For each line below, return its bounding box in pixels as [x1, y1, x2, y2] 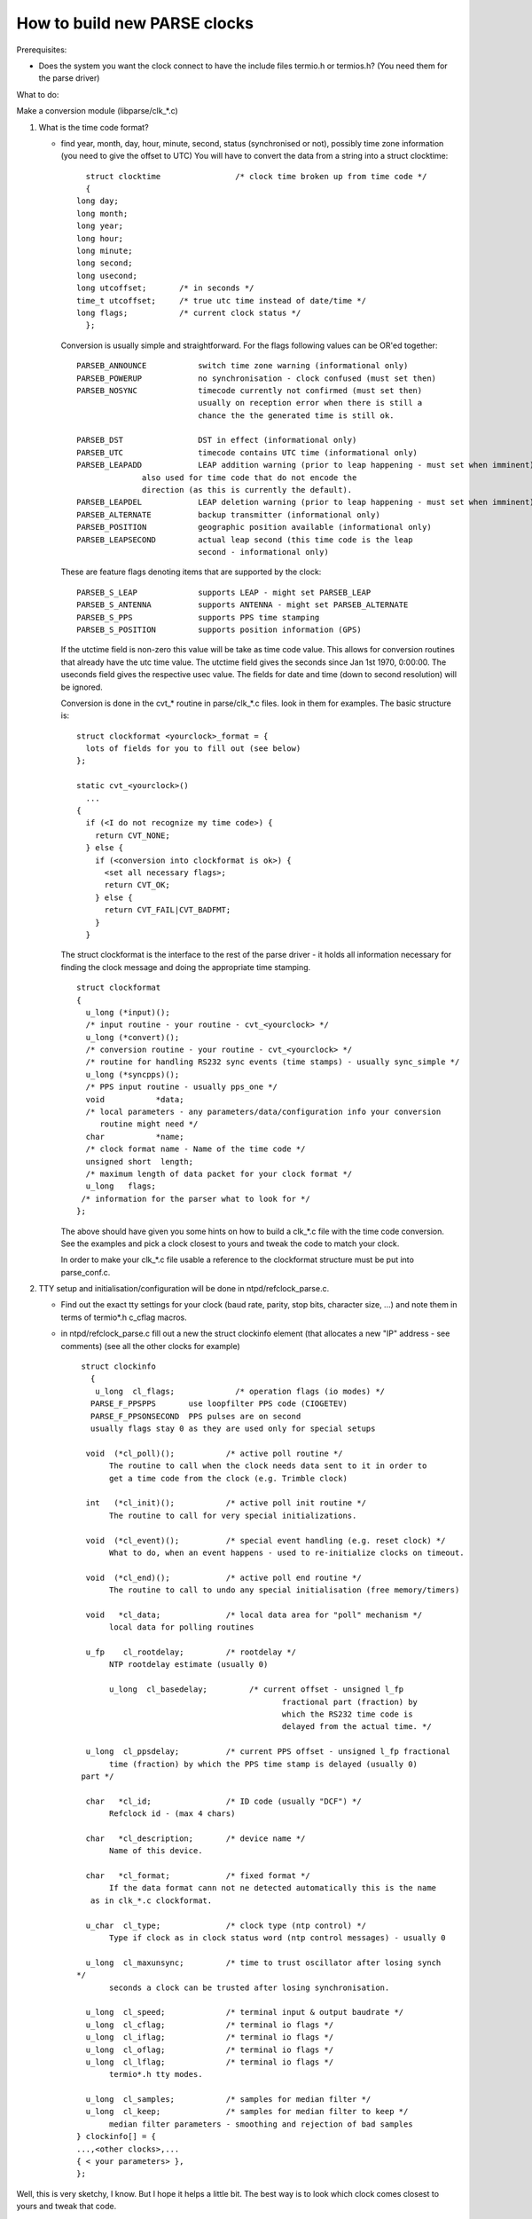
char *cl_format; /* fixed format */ [85, 1871, 310, 1881]
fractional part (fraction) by [281, 1696, 419, 1707]
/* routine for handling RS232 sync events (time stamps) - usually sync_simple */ [85, 1057, 460, 1067]
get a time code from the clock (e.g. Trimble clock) [109, 1473, 348, 1483]
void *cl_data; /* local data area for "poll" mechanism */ [85, 1609, 423, 1620]
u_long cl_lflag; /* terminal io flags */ [85, 2057, 334, 2067]
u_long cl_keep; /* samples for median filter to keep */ [85, 2106, 409, 2117]
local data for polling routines [109, 1623, 254, 1632]
